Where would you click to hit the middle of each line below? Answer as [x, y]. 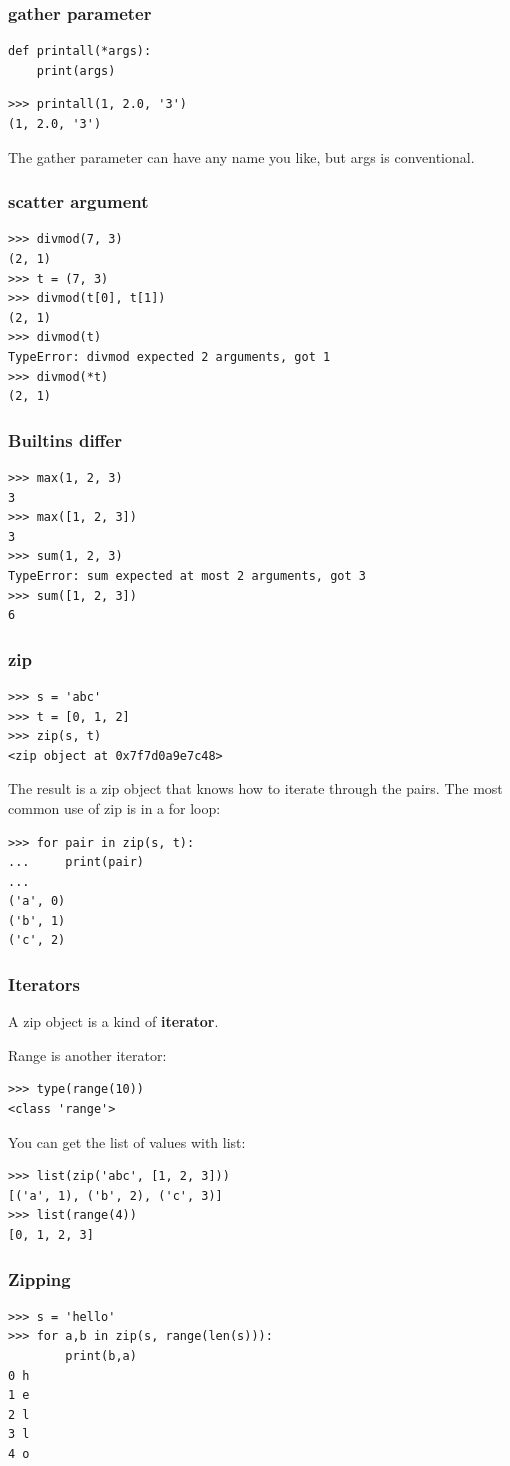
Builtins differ [65, 439]
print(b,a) [101, 1356]
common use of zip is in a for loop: [114, 807]
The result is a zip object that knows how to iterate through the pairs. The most [255, 788]
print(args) [76, 70]
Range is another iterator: [87, 1054]
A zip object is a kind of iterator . [113, 1021]
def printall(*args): [80, 51]
